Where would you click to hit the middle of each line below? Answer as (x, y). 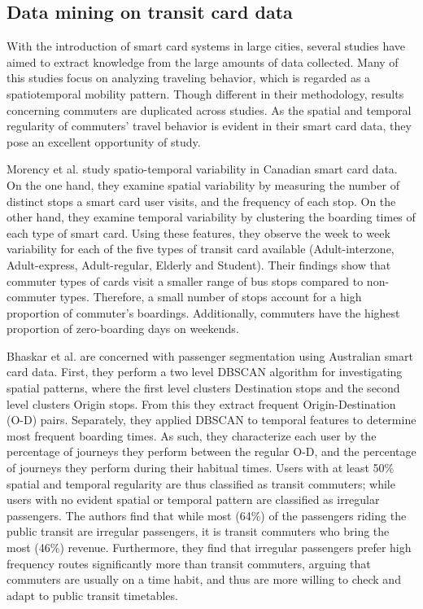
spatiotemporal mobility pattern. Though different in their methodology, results (205, 93)
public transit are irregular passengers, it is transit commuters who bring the (198, 531)
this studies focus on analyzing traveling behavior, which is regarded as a (189, 78)
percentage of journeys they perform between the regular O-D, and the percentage (211, 451)
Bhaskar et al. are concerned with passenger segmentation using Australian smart (210, 355)
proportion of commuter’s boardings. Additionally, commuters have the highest (203, 312)
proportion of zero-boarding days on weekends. (123, 329)
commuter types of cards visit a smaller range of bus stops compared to (185, 280)
